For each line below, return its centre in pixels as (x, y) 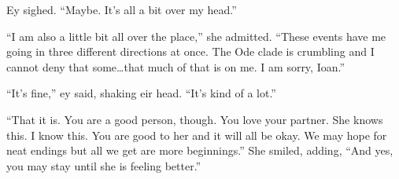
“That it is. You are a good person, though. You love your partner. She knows (195, 119)
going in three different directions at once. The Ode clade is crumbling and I (190, 51)
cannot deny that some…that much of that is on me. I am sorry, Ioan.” (176, 66)
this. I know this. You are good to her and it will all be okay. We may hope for (197, 135)
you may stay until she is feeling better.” (104, 165)
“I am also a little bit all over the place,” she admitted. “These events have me (196, 36)
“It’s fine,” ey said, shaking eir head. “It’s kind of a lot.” (141, 93)
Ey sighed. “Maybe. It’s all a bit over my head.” (122, 9)
